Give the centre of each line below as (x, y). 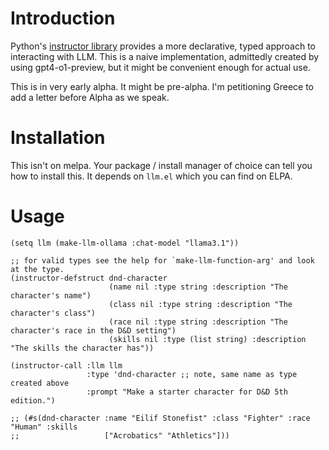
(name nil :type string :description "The (198, 287)
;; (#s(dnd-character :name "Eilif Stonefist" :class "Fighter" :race (160, 418)
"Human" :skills (44, 427)
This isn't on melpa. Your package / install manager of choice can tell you (161, 165)
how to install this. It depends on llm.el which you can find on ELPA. (151, 176)
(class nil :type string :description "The (200, 304)
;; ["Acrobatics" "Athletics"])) (120, 435)
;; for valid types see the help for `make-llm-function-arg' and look (162, 260)
